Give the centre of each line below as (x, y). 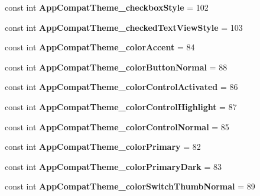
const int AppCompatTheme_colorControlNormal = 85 (117, 126)
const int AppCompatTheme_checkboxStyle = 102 (107, 7)
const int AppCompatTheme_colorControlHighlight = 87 (121, 106)
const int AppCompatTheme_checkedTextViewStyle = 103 (124, 27)
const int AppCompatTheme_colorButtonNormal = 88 (116, 67)
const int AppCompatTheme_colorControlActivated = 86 (121, 87)
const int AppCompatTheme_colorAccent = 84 (100, 47)
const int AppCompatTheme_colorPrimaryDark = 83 (113, 166)
